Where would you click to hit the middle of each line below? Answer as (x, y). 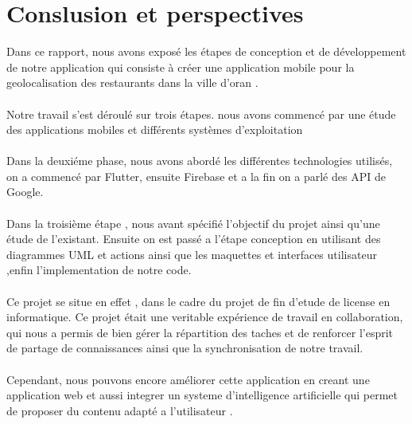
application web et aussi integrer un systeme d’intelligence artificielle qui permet (202, 395)
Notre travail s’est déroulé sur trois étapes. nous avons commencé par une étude (201, 114)
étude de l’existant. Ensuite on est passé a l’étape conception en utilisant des (194, 239)
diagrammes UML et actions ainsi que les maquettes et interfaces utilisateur (192, 254)
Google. (25, 192)
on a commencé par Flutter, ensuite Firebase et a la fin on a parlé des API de (196, 176)
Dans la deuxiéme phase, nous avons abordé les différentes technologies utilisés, (200, 161)
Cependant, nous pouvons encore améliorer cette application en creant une (188, 379)
